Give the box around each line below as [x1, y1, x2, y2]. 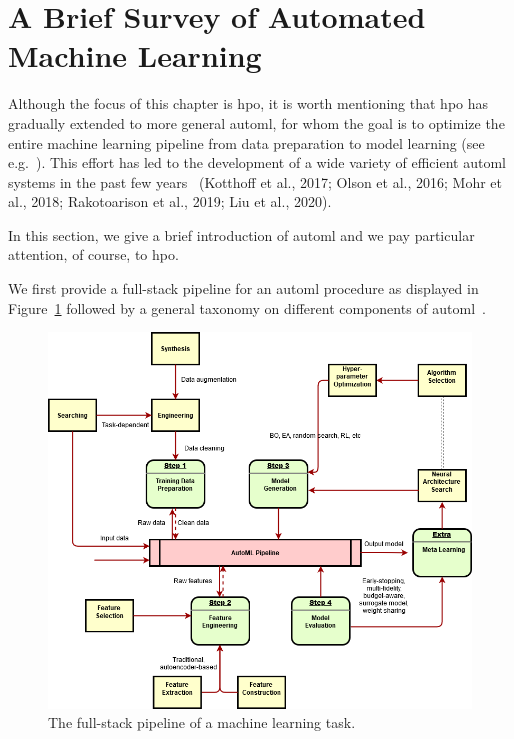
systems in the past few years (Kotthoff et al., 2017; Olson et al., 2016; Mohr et [8, 171, 503, 192]
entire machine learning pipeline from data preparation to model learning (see [8, 132, 485, 153]
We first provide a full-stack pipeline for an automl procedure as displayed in [8, 278, 479, 299]
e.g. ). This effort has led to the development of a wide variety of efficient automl [8, 152, 506, 173]
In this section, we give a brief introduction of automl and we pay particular [8, 224, 475, 245]
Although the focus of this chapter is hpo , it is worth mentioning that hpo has [8, 93, 489, 114]
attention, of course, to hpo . [8, 244, 179, 265]
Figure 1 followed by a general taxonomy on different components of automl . [8, 297, 486, 318]
